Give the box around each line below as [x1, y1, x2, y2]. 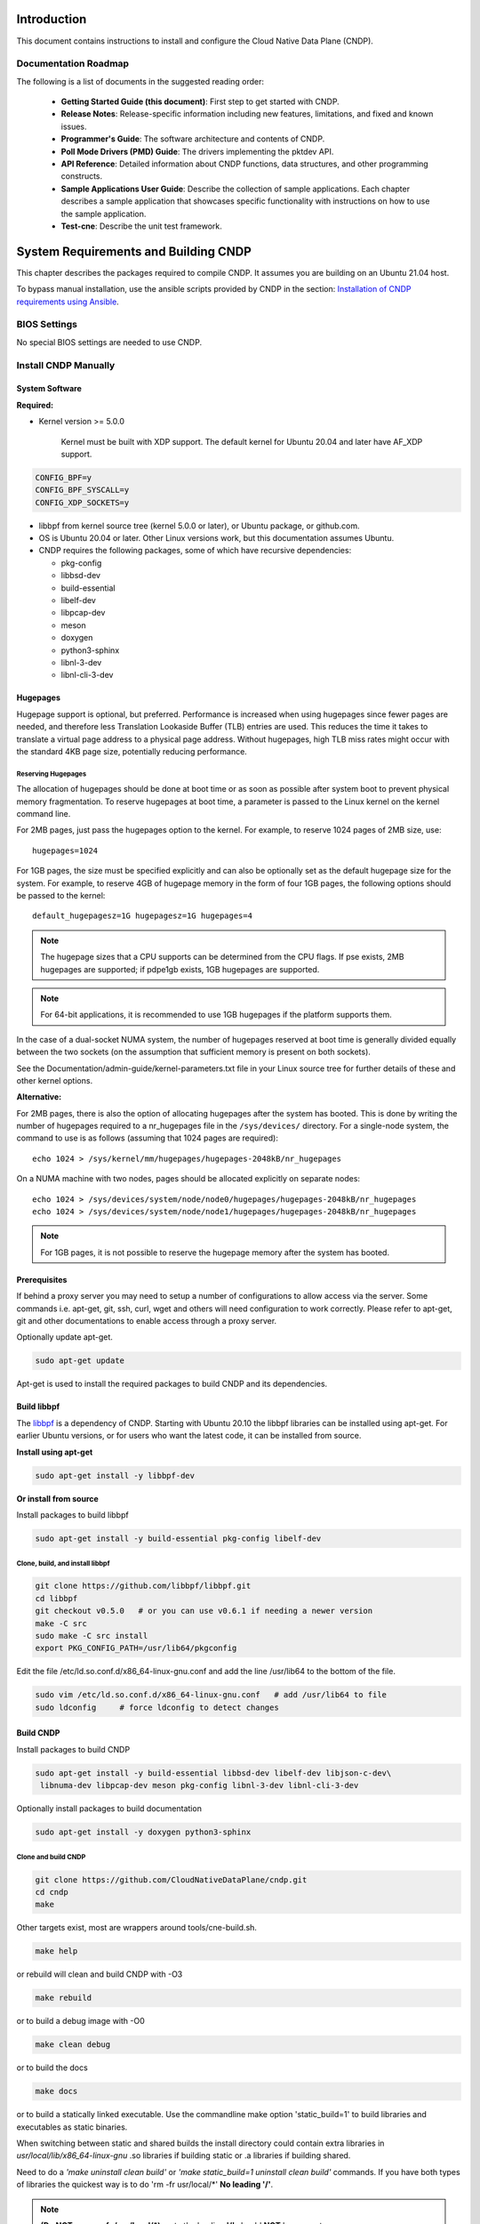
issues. [60, 121, 88, 132]
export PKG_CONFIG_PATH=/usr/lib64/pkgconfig [35, 1643, 237, 1654]
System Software [16, 383, 82, 394]
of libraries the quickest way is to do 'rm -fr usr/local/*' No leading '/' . [16, 2180, 274, 2190]
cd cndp [35, 1887, 68, 1898]
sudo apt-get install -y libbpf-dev [35, 1471, 196, 1480]
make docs [35, 2086, 78, 2097]
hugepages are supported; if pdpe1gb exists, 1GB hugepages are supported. [40, 963, 320, 974]
